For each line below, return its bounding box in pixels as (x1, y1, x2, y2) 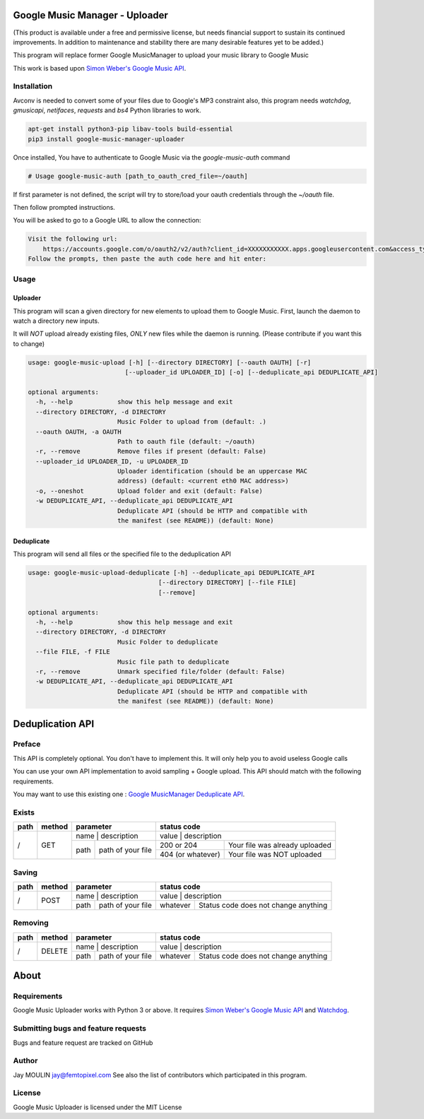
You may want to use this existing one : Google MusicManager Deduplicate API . (13, 790, 245, 798)
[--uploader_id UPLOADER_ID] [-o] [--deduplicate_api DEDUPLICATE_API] (124, 368, 378, 377)
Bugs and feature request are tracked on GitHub (13, 1038, 153, 1047)
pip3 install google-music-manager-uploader (28, 135, 185, 143)
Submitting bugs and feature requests (13, 1024, 147, 1034)
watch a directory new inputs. (13, 316, 100, 325)
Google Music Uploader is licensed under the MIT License (13, 1103, 182, 1111)
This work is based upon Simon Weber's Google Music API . (13, 64, 187, 72)
